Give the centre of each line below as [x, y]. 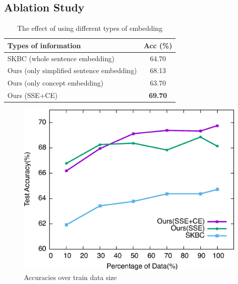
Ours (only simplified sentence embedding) [72, 70]
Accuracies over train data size [70, 277]
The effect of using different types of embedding [90, 28]
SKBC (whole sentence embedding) [61, 58]
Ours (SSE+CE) [32, 95]
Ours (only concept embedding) [56, 83]
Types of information [44, 45]
